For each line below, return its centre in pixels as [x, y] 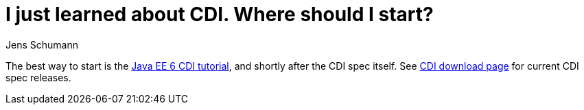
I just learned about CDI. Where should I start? [220, 14]
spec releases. [38, 77]
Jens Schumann [42, 44]
